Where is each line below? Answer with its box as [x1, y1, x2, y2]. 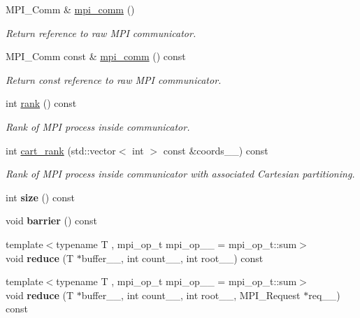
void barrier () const [6, 213, 98, 228]
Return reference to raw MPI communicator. [6, 25, 196, 40]
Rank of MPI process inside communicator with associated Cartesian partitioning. [6, 166, 355, 181]
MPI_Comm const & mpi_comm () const [6, 49, 186, 64]
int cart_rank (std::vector [6, 143, 116, 157]
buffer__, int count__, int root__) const [81, 250, 264, 265]
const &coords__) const [163, 143, 268, 157]
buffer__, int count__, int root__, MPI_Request [81, 287, 301, 302]
